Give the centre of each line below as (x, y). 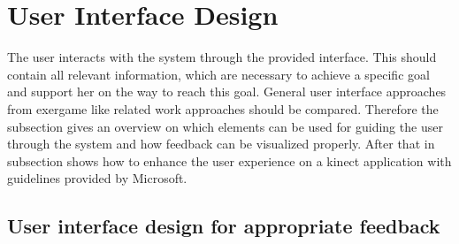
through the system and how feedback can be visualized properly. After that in (221, 144)
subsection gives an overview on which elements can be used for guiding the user (225, 126)
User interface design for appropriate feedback (224, 226)
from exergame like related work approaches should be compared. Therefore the (223, 108)
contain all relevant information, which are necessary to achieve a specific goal (218, 74)
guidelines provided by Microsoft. (97, 178)
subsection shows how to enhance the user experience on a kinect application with (229, 160)
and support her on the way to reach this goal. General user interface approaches (227, 91)
